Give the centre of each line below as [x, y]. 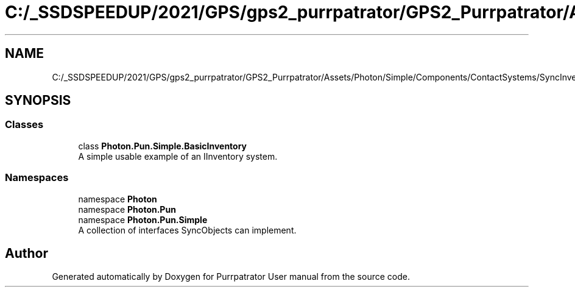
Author [26, 253]
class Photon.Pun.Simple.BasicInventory [163, 146]
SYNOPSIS [38, 101]
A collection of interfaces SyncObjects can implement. [187, 230]
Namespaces [37, 178]
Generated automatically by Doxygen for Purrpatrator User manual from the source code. [231, 277]
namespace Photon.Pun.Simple [143, 219]
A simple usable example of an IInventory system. [178, 156]
